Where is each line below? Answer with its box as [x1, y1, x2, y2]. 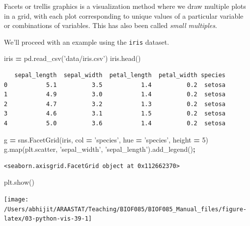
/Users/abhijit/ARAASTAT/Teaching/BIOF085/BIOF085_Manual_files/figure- [4, 205, 247, 213]
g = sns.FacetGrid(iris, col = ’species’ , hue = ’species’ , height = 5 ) [4, 134, 208, 144]
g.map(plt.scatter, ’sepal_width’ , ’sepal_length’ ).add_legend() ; [4, 144, 195, 154]
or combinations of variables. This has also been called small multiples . [4, 20, 217, 30]
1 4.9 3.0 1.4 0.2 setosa [4, 91, 226, 98]
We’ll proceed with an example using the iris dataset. [4, 36, 169, 47]
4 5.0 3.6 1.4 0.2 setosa [4, 120, 226, 127]
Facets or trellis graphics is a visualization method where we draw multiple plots [4, 1, 246, 11]
